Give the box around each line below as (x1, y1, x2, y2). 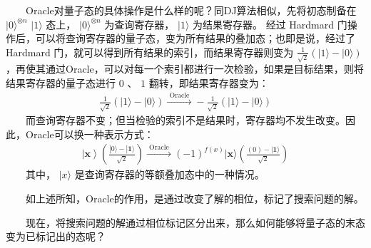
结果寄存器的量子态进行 (6, 76, 116, 91)
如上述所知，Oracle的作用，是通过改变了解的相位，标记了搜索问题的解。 (26, 191, 364, 206)
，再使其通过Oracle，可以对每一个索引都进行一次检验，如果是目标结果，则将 (6, 61, 364, 76)
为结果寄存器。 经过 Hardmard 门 (193, 16, 347, 31)
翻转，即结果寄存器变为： (148, 76, 269, 91)
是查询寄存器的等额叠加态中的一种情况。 (74, 167, 265, 182)
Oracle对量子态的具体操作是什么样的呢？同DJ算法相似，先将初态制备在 (26, 3, 357, 17)
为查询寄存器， (104, 16, 175, 31)
